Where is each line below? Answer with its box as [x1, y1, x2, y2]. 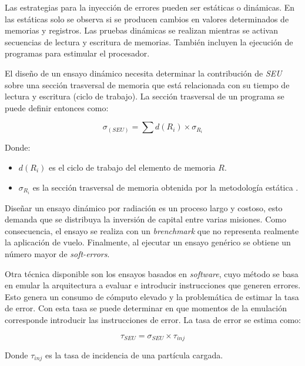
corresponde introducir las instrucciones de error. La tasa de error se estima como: [5, 313, 301, 325]
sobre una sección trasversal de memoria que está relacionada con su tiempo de [5, 78, 290, 91]
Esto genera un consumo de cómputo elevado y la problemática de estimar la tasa [5, 290, 299, 302]
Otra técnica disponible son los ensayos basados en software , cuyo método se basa [5, 267, 299, 280]
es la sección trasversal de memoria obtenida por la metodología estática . [32, 181, 299, 193]
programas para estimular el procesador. [5, 47, 150, 59]
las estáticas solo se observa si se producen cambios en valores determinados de [5, 12, 289, 25]
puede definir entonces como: [5, 101, 109, 114]
